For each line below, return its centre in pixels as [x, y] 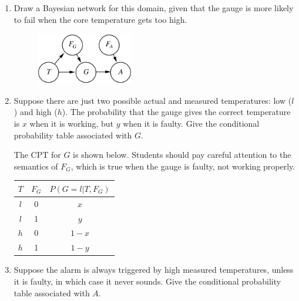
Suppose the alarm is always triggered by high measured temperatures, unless [154, 270]
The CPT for [37, 155]
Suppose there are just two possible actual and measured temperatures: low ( [153, 100]
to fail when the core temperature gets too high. [100, 19]
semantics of [36, 166]
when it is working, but [72, 123]
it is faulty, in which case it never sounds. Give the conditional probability [147, 281]
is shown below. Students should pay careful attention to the [182, 155]
